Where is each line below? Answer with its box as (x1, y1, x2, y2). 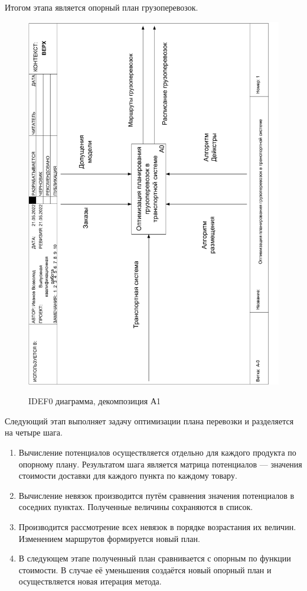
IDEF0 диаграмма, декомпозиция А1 (28, 395, 161, 407)
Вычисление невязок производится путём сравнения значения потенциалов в (18, 489, 295, 501)
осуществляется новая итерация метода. (18, 575, 162, 587)
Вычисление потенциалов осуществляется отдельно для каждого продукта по (18, 446, 296, 459)
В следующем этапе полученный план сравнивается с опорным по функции (18, 552, 291, 564)
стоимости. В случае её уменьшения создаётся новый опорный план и (18, 563, 272, 576)
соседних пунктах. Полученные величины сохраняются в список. (18, 501, 253, 513)
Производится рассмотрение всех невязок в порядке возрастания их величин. (18, 521, 296, 533)
